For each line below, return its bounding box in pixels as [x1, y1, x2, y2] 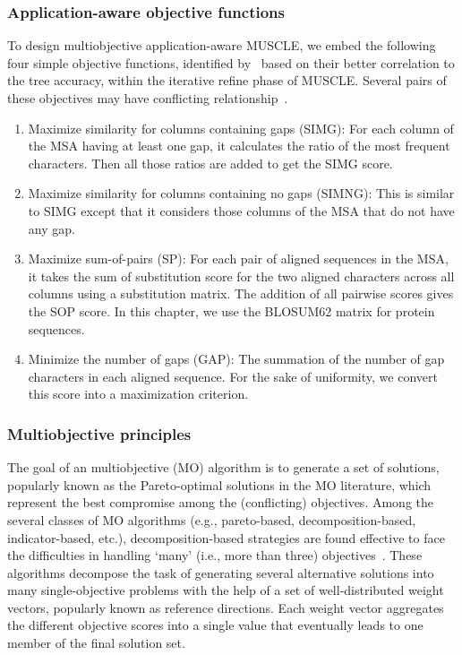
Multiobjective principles [7, 422, 192, 444]
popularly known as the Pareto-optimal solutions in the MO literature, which [7, 475, 432, 494]
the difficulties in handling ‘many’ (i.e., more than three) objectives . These [7, 546, 423, 565]
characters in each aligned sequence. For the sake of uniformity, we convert [28, 366, 438, 385]
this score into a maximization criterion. [28, 384, 249, 403]
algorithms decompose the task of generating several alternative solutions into [7, 563, 434, 582]
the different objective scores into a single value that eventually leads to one [7, 616, 423, 634]
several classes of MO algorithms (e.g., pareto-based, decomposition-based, [7, 510, 416, 529]
